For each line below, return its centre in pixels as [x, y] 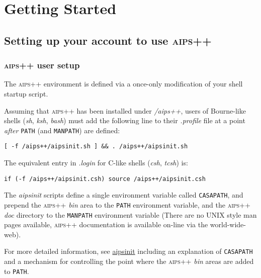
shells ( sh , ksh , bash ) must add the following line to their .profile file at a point [125, 120]
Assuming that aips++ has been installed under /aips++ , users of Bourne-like [125, 110]
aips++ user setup [42, 65]
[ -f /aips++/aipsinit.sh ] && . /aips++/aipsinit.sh [96, 147]
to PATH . [17, 271]
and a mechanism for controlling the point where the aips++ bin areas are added [129, 261]
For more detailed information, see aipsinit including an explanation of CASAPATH [128, 251]
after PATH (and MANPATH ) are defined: [62, 130]
